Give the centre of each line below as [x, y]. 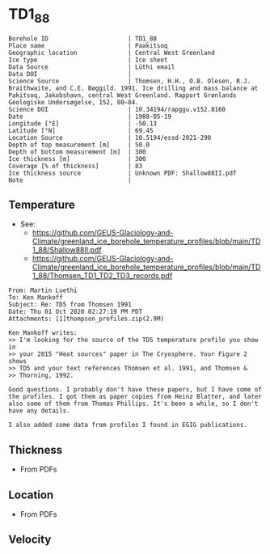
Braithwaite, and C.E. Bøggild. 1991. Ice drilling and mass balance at [133, 88]
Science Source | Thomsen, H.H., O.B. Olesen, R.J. [130, 81]
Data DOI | [70, 74]
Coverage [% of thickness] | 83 [76, 166]
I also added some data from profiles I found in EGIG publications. [128, 425]
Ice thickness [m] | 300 [78, 159]
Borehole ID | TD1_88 [83, 38]
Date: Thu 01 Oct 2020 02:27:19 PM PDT [76, 312]
